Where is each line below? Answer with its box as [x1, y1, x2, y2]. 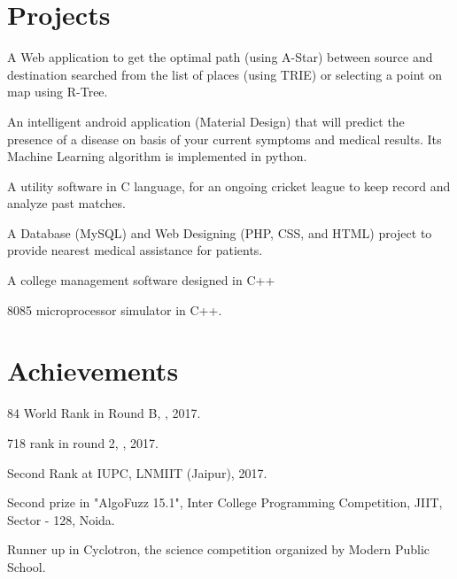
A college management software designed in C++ [7, 271, 275, 289]
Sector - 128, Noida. [7, 510, 115, 529]
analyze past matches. [7, 194, 126, 212]
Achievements [7, 352, 179, 389]
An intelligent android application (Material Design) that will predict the [7, 112, 405, 130]
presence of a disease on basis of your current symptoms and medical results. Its [7, 129, 442, 148]
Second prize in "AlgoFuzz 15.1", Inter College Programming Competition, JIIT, [7, 493, 443, 512]
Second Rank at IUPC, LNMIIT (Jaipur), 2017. [7, 463, 267, 482]
